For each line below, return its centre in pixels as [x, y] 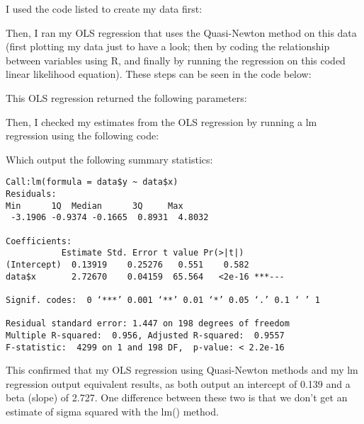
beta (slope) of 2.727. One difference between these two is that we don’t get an [177, 397]
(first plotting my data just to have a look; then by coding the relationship [168, 46]
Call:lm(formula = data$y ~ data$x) [92, 182]
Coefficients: [39, 241]
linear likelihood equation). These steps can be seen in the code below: [159, 74]
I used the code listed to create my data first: [104, 8]
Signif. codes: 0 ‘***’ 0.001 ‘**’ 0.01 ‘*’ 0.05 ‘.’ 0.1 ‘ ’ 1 [163, 300]
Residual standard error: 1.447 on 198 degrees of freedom [148, 324]
